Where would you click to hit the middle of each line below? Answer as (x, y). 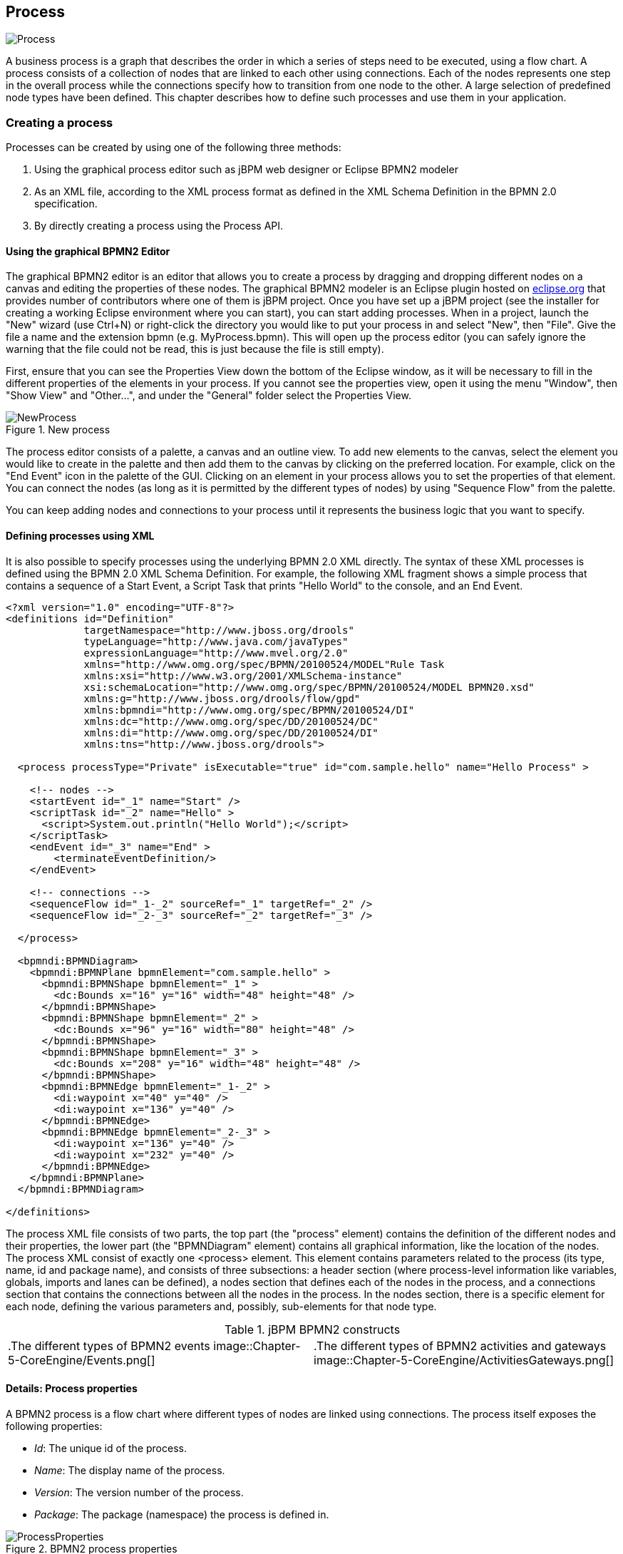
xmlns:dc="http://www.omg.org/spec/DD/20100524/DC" (231, 721)
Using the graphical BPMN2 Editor (88, 251)
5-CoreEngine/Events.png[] (82, 1360)
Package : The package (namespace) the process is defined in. (182, 1514)
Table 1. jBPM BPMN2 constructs (312, 1329)
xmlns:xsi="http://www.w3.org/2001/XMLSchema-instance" (243, 675)
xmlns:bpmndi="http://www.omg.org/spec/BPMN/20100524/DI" (249, 710)
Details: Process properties (72, 1389)
